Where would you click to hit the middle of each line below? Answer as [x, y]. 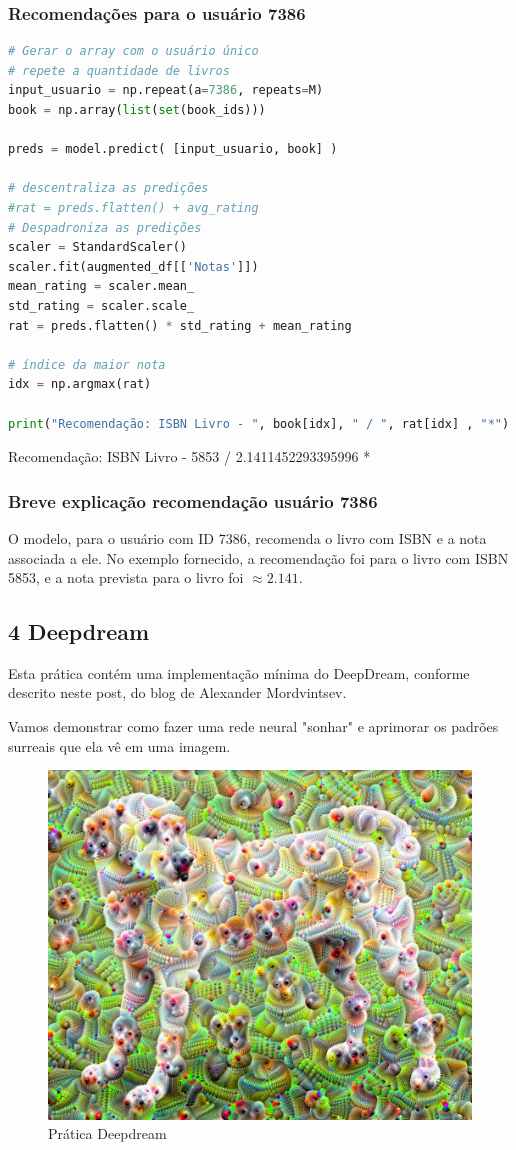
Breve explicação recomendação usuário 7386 [193, 500]
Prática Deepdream [107, 1133]
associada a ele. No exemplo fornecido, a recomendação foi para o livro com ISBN [258, 557]
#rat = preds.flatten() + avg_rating [133, 207]
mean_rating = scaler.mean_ [101, 286]
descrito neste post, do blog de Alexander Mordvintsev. [177, 692]
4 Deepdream [79, 631]
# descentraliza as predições [108, 188]
